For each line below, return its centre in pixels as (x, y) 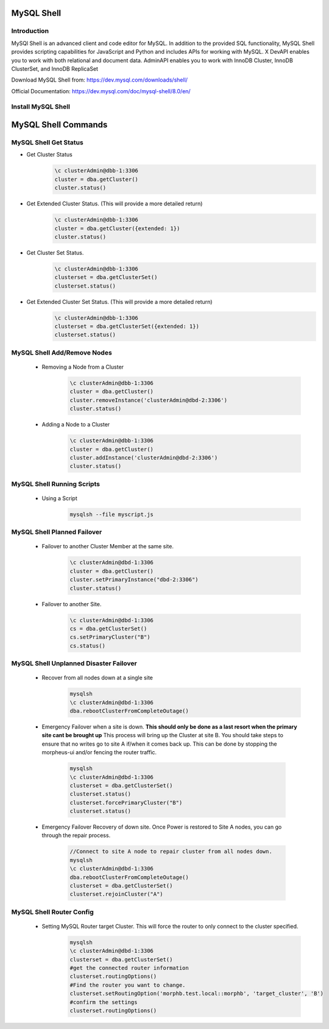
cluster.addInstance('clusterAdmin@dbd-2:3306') (144, 458)
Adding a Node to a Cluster (76, 425)
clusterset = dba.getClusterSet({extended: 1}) (127, 327)
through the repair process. (76, 835)
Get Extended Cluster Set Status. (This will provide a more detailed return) (119, 302)
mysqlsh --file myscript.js (111, 514)
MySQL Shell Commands (59, 125)
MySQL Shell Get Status (47, 143)
